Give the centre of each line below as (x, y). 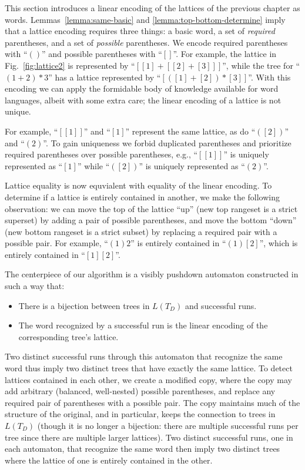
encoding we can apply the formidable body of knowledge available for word (142, 88)
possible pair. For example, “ (56, 243)
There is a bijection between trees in (84, 305)
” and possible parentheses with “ (102, 54)
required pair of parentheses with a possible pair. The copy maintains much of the (152, 402)
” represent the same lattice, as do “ (190, 131)
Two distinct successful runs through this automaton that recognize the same (144, 356)
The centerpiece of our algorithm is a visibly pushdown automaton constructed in (152, 274)
